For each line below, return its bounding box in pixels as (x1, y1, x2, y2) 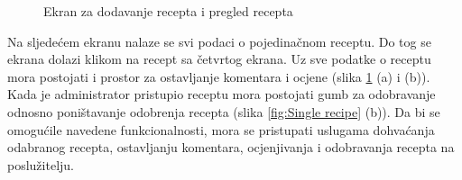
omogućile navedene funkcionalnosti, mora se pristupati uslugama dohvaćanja (7, 120, 435, 139)
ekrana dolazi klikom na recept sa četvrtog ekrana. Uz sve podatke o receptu (7, 49, 431, 68)
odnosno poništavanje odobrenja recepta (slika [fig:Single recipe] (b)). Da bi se (7, 102, 440, 121)
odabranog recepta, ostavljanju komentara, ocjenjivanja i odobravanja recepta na (7, 138, 455, 157)
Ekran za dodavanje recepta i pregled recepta (43, 2, 293, 20)
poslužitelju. (7, 155, 74, 174)
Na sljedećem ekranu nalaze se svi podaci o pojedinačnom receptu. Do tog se (7, 31, 431, 50)
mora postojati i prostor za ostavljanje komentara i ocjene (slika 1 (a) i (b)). (7, 67, 430, 85)
